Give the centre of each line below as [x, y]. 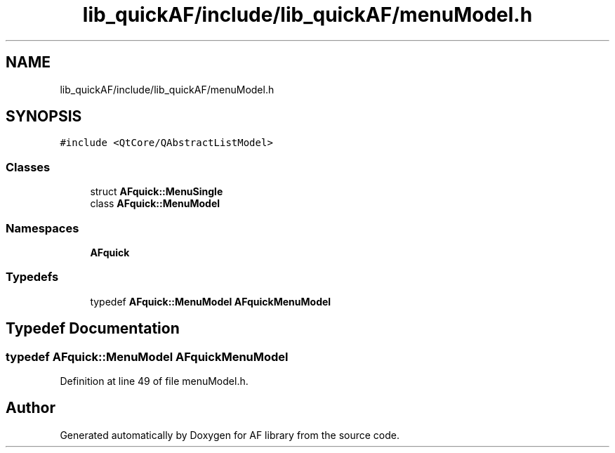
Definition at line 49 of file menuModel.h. [154, 381]
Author [31, 408]
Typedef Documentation [93, 329]
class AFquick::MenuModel [155, 204]
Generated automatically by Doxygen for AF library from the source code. [230, 435]
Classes [28, 167]
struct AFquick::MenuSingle [157, 192]
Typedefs [32, 277]
